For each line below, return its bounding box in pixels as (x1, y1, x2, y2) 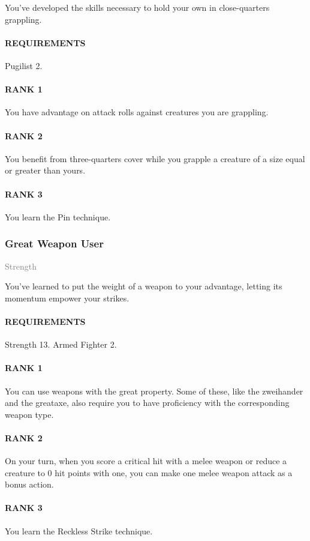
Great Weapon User (5, 236, 104, 251)
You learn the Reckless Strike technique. (5, 524, 153, 537)
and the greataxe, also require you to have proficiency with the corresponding (5, 396, 290, 409)
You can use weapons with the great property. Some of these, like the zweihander (5, 384, 303, 397)
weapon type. (5, 408, 54, 420)
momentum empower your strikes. (5, 291, 130, 304)
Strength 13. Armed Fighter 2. (5, 338, 117, 351)
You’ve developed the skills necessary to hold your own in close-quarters (5, 1, 270, 13)
